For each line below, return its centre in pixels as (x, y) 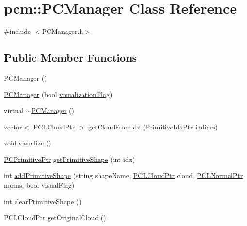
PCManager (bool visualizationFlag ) (58, 94)
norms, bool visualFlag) (39, 185)
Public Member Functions (70, 57)
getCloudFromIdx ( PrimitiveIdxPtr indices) (153, 126)
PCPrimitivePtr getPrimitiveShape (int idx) (70, 159)
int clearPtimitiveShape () (43, 201)
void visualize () (28, 143)
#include (17, 31)
